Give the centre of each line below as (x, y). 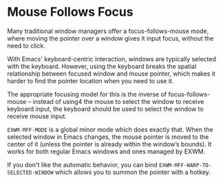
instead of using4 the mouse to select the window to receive (118, 101)
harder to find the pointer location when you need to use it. (91, 80)
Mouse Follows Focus (70, 12)
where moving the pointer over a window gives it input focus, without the (110, 38)
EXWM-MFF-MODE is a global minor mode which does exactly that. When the (110, 129)
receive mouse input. (37, 116)
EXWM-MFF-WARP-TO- (185, 165)
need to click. (26, 45)
